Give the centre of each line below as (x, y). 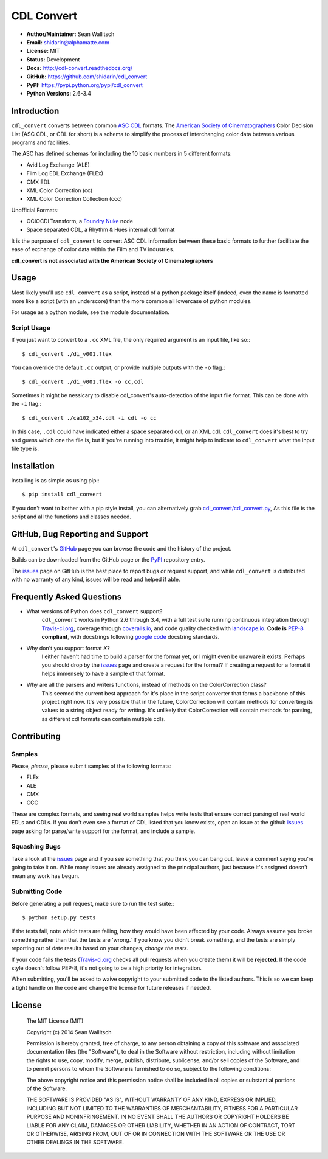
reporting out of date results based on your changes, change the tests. (100, 948)
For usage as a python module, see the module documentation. (91, 312)
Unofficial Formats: (35, 210)
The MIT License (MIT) (55, 1021)
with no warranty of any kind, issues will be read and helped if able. (96, 579)
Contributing (36, 736)
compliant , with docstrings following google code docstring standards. (131, 637)
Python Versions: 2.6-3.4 (59, 94)
